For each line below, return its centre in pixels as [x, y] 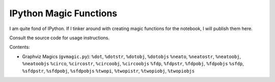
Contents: [20, 47]
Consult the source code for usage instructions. [59, 38]
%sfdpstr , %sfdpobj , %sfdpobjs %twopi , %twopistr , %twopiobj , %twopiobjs [108, 71]
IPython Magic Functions [63, 13]
